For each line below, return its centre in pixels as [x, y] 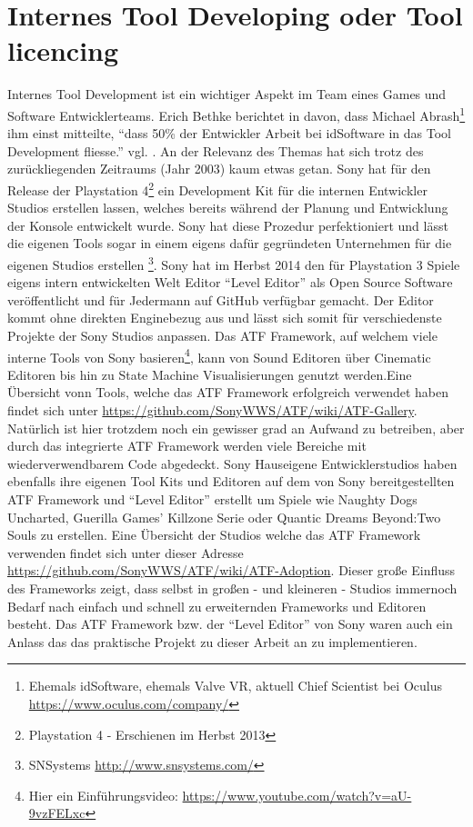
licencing [63, 50]
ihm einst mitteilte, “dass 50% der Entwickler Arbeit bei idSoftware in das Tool [229, 133]
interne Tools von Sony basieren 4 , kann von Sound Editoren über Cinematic [219, 355]
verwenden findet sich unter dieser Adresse [126, 552]
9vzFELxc [57, 813]
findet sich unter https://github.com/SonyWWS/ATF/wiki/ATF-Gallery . [212, 410]
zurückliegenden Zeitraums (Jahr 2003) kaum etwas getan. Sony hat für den [219, 169]
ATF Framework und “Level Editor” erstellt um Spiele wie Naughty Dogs [212, 499]
